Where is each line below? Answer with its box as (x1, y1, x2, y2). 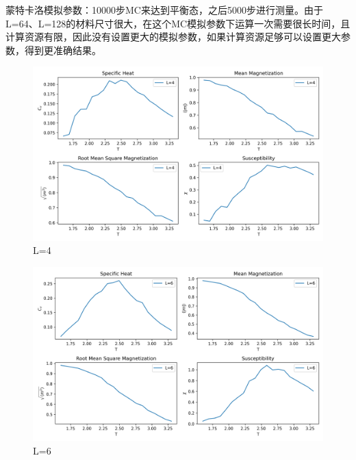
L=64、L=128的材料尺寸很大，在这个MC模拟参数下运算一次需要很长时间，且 (5, 16, 351, 30)
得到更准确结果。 (24, 42, 101, 57)
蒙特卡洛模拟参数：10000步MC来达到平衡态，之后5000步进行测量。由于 (5, 3, 323, 16)
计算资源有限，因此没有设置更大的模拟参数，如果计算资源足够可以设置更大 (5, 29, 341, 44)
